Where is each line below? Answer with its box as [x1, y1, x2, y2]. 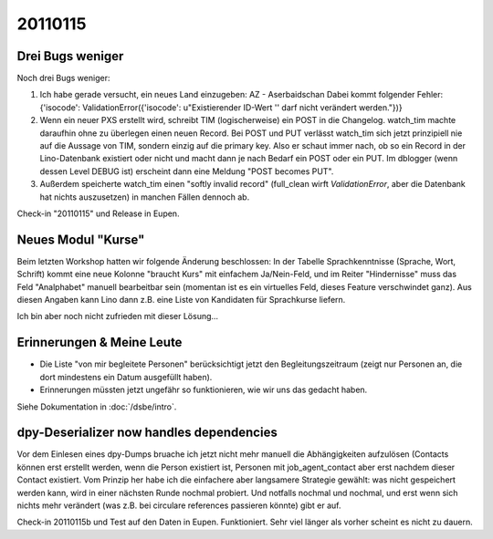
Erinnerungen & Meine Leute [16, 335, 183, 350]
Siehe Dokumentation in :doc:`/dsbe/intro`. [16, 401, 177, 412]
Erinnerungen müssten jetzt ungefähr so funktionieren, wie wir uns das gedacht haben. [39, 384, 368, 396]
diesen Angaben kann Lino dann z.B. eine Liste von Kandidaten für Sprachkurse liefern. [16, 295, 346, 306]
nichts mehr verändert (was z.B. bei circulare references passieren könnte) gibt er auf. [16, 500, 341, 511]
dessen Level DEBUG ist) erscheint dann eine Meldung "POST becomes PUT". [39, 165, 334, 177]
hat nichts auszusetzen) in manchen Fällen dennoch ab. [39, 192, 250, 202]
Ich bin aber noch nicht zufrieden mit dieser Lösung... [16, 311, 219, 322]
